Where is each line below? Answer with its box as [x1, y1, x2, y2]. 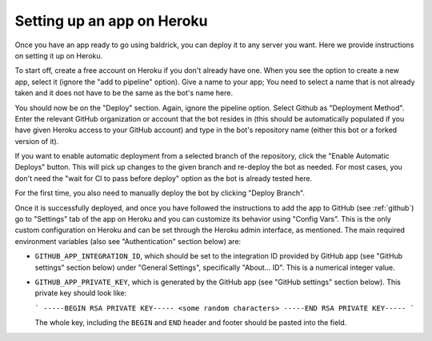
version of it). [14, 136, 59, 146]
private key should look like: [34, 288, 127, 298]
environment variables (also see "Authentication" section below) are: [14, 236, 242, 246]
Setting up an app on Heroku [14, 12, 208, 30]
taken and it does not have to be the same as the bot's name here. [14, 88, 234, 98]
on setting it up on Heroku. [14, 50, 103, 60]
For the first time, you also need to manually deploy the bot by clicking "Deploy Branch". [14, 188, 306, 198]
